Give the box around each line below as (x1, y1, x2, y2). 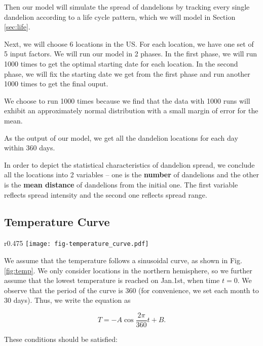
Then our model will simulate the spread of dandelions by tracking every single (4, 2, 250, 12)
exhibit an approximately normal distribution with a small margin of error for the (4, 105, 258, 116)
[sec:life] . (4, 21, 30, 32)
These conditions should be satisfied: (4, 333, 118, 344)
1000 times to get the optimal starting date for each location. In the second (4, 58, 238, 69)
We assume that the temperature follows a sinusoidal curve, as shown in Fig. (4, 255, 242, 265)
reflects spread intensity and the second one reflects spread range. (4, 189, 207, 200)
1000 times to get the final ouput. (4, 78, 108, 89)
